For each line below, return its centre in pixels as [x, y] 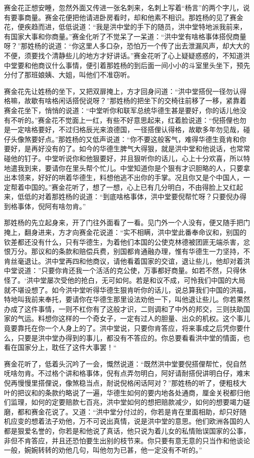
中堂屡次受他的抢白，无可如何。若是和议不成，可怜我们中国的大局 [139, 280]
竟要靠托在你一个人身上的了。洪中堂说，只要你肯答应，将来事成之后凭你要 [124, 328]
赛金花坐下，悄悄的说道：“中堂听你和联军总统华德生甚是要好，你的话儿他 [122, 110]
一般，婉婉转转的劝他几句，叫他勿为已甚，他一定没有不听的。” [103, 450]
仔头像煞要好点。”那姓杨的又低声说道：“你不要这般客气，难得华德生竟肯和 [122, 139]
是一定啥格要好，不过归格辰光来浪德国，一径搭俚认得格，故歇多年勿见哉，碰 [127, 129]
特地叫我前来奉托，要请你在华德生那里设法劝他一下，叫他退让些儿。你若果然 [127, 299]
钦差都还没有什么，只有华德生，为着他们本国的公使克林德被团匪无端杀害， [124, 241]
